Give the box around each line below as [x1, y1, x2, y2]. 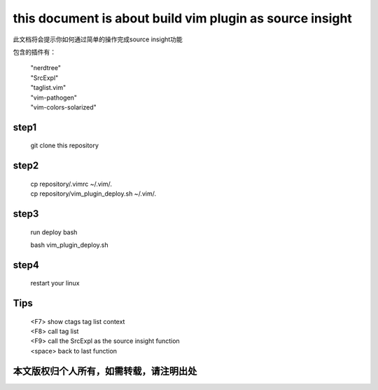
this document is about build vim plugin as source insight [13, 11, 353, 26]
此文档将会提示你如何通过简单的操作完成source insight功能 [13, 35, 183, 43]
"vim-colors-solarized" [30, 102, 97, 112]
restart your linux [30, 279, 80, 288]
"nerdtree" [30, 64, 62, 72]
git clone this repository [30, 141, 99, 150]
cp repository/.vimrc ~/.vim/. [30, 180, 112, 188]
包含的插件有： [13, 48, 56, 56]
